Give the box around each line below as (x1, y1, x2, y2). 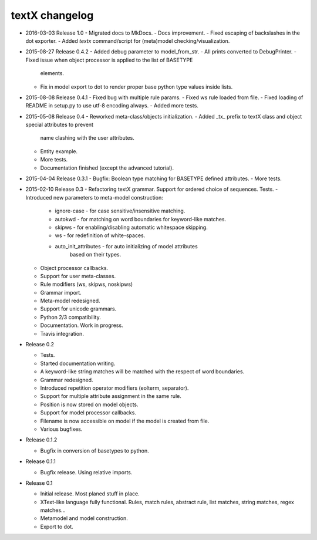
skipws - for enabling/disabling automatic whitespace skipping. (55, 224, 208, 231)
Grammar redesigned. (40, 376, 93, 383)
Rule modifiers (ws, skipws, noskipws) (40, 281, 133, 288)
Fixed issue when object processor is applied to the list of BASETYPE (25, 56, 193, 63)
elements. (40, 70, 65, 77)
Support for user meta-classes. (40, 272, 116, 279)
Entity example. (40, 147, 78, 155)
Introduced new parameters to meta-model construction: (25, 194, 164, 201)
